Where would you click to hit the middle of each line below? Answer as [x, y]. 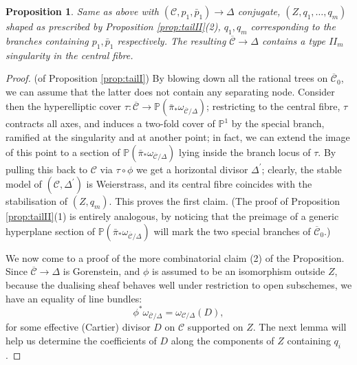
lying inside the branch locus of [245, 152]
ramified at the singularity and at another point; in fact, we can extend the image [178, 136]
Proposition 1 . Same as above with [82, 11]
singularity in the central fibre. [69, 55]
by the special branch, [278, 123]
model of [24, 184]
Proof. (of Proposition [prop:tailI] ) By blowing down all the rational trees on [167, 78]
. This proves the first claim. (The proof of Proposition [225, 201]
